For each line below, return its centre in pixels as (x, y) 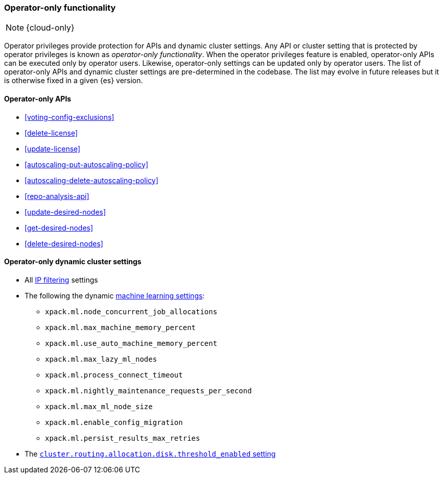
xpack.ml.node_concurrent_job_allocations (131, 311)
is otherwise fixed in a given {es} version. (74, 81)
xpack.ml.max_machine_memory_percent (121, 327)
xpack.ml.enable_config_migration (114, 422)
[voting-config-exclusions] (69, 117)
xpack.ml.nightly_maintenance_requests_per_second (148, 391)
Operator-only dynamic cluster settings (73, 262)
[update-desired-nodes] (65, 212)
